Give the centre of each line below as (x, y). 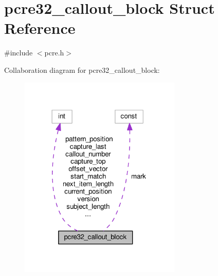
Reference (40, 28)
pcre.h (54, 53)
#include (19, 53)
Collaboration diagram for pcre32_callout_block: (82, 70)
